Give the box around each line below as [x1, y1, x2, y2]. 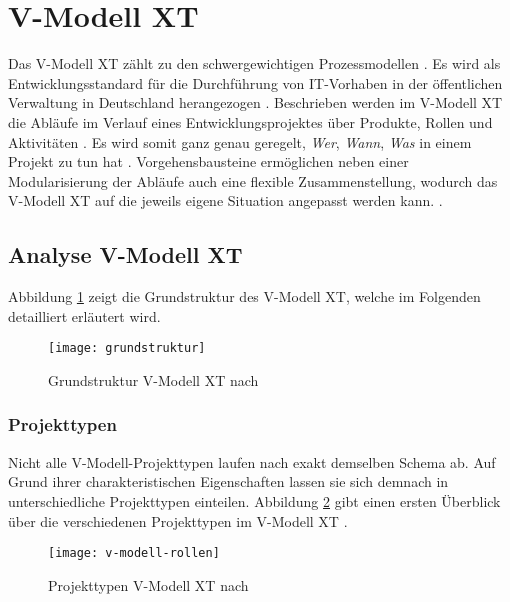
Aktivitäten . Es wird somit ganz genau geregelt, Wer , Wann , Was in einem [8, 131, 472, 152]
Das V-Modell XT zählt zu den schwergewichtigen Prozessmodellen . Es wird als [8, 53, 501, 74]
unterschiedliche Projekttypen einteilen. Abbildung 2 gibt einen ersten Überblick [8, 490, 501, 511]
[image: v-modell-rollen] [48, 546, 220, 561]
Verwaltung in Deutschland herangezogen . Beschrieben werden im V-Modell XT [8, 92, 503, 113]
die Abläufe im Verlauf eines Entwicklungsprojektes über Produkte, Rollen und [8, 111, 493, 132]
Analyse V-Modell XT [8, 239, 243, 270]
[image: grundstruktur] [48, 341, 206, 356]
